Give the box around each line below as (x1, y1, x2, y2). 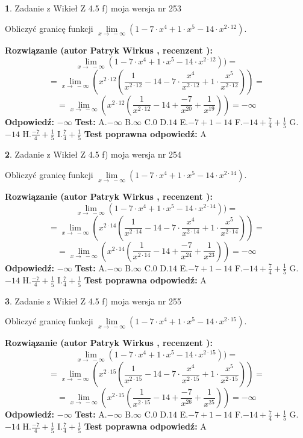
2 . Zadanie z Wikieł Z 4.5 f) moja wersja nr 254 (5, 148, 181, 161)
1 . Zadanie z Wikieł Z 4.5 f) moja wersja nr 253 (5, 2, 181, 14)
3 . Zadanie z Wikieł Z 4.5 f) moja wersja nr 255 (5, 294, 181, 307)
